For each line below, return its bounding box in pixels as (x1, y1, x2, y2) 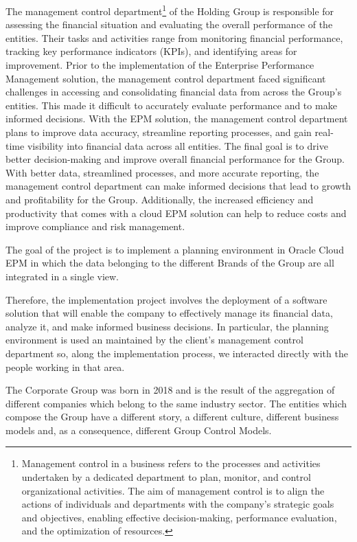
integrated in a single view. (5, 269, 119, 283)
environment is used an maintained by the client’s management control (5, 332, 303, 347)
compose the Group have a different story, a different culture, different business (5, 409, 339, 424)
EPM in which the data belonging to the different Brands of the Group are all (5, 256, 334, 270)
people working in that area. (5, 359, 125, 374)
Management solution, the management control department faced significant (5, 71, 326, 85)
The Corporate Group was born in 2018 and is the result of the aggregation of (5, 383, 335, 397)
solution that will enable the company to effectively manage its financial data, (5, 306, 333, 320)
